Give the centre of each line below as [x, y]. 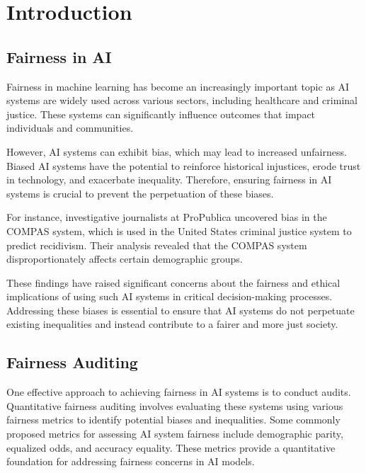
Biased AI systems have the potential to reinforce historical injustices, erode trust [184, 165]
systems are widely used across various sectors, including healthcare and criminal [182, 100]
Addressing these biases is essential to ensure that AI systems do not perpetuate [181, 310]
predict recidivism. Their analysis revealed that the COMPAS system [157, 245]
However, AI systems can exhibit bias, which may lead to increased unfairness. [177, 151]
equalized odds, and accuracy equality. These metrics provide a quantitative [171, 447]
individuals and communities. [70, 128]
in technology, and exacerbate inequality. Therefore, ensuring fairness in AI [169, 179]
